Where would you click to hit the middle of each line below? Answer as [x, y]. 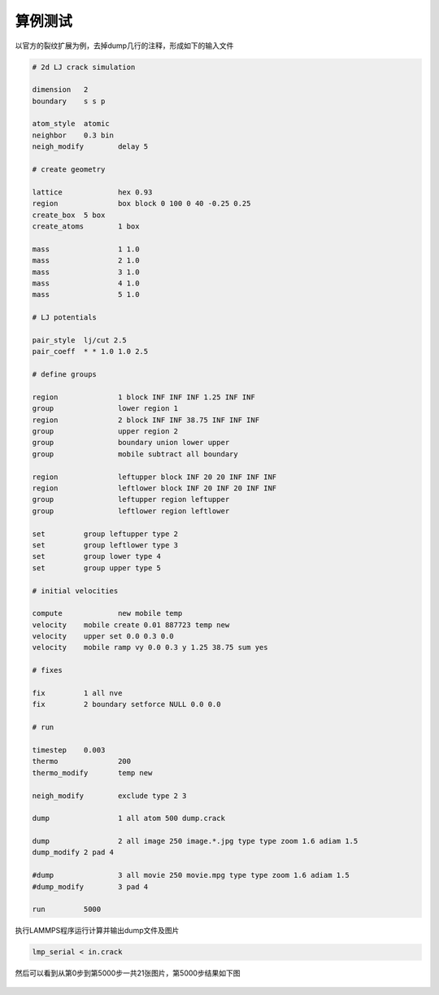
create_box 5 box [69, 215]
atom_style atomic [71, 124]
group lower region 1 [105, 408]
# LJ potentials [65, 318]
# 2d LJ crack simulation [84, 67]
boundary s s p [69, 101]
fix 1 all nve [77, 693]
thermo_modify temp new [92, 772]
